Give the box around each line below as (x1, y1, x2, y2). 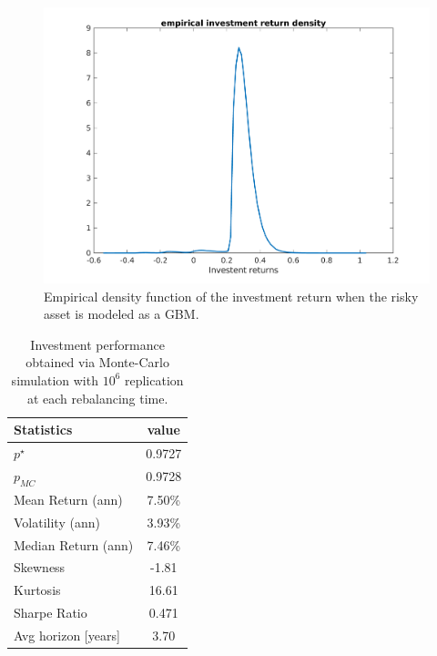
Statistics (14, 420, 73, 439)
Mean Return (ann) (14, 489, 123, 508)
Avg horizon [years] (14, 625, 120, 644)
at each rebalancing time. (26, 388, 168, 407)
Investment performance (30, 334, 165, 354)
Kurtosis (14, 580, 61, 600)
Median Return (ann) (14, 535, 134, 554)
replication (124, 370, 184, 389)
